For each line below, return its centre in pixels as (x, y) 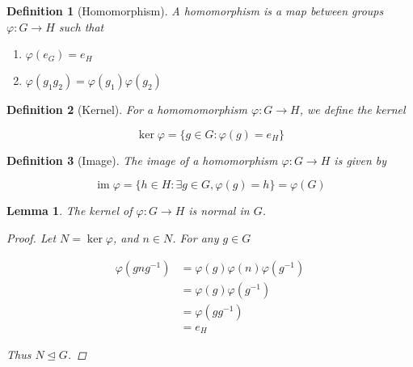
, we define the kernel (352, 110)
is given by (360, 160)
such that (81, 26)
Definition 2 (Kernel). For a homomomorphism (127, 110)
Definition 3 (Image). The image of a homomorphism (142, 160)
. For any (196, 237)
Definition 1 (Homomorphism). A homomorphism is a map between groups (195, 11)
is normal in (219, 211)
